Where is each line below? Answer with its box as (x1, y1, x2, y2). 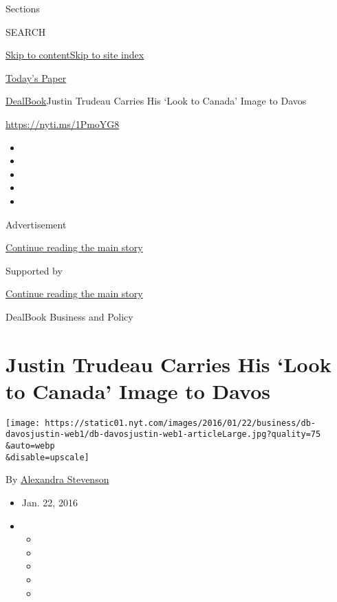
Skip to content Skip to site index (6, 47, 144, 62)
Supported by (6, 263, 63, 277)
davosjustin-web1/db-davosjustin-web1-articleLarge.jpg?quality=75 (6, 429, 321, 440)
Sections (6, 1, 40, 15)
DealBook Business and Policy (6, 309, 133, 323)
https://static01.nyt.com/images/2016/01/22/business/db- (45, 418, 316, 428)
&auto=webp (6, 441, 55, 451)
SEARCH (6, 24, 46, 39)
